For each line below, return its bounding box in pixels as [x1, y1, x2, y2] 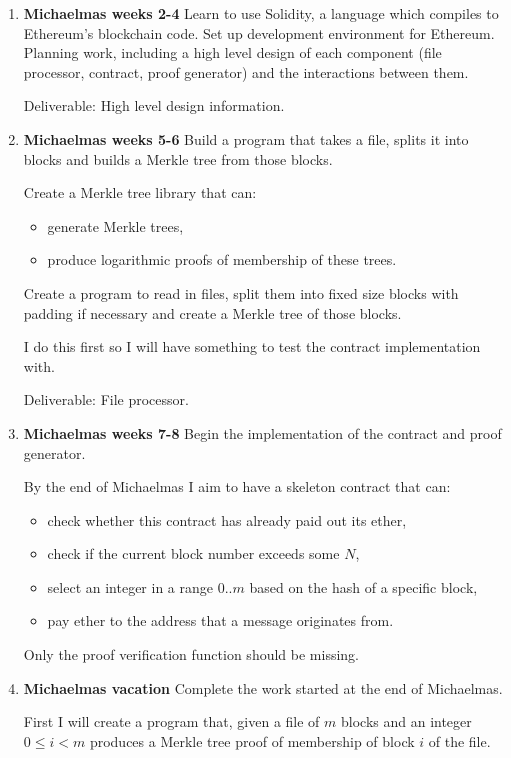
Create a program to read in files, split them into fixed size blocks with [23, 282, 459, 303]
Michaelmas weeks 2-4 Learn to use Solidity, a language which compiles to [23, 3, 499, 23]
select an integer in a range [47, 576, 214, 597]
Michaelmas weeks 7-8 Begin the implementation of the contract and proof [23, 422, 502, 443]
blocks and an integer [341, 711, 472, 732]
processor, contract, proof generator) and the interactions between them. [23, 61, 469, 82]
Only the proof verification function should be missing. [23, 644, 359, 665]
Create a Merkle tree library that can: [23, 182, 257, 203]
